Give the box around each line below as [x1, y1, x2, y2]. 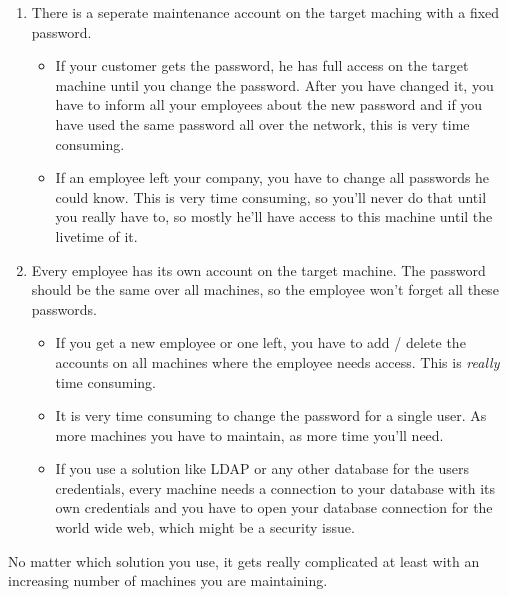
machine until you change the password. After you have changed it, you [55, 74, 494, 95]
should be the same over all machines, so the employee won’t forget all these [31, 279, 499, 300]
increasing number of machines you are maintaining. [8, 570, 328, 591]
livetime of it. [55, 225, 138, 246]
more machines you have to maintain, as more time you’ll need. [55, 424, 444, 445]
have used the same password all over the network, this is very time [55, 113, 470, 134]
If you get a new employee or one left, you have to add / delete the [55, 332, 466, 353]
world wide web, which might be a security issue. [55, 517, 355, 538]
